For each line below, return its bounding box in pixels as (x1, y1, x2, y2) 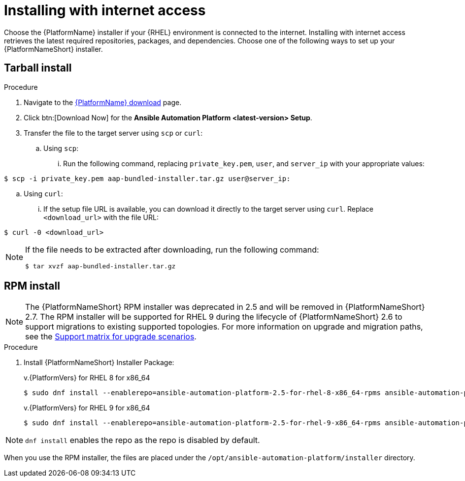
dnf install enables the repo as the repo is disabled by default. (25, 435, 260, 445)
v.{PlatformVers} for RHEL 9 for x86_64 (24, 404, 150, 412)
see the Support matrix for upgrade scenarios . (25, 332, 197, 342)
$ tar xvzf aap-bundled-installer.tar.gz (25, 262, 176, 270)
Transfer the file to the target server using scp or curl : (24, 128, 203, 137)
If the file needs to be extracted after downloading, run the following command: (25, 244, 319, 255)
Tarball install (4, 62, 72, 74)
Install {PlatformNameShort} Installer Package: (24, 358, 174, 367)
